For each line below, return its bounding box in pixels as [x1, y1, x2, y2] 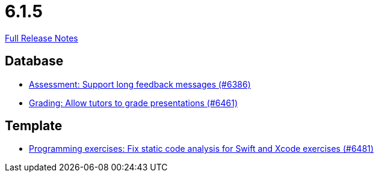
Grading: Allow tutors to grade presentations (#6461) [29, 97, 238, 108]
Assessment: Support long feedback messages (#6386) [29, 79, 251, 89]
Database [5, 53, 64, 69]
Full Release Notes [5, 32, 78, 43]
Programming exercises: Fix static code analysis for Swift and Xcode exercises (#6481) [29, 143, 374, 154]
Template [5, 118, 63, 134]
